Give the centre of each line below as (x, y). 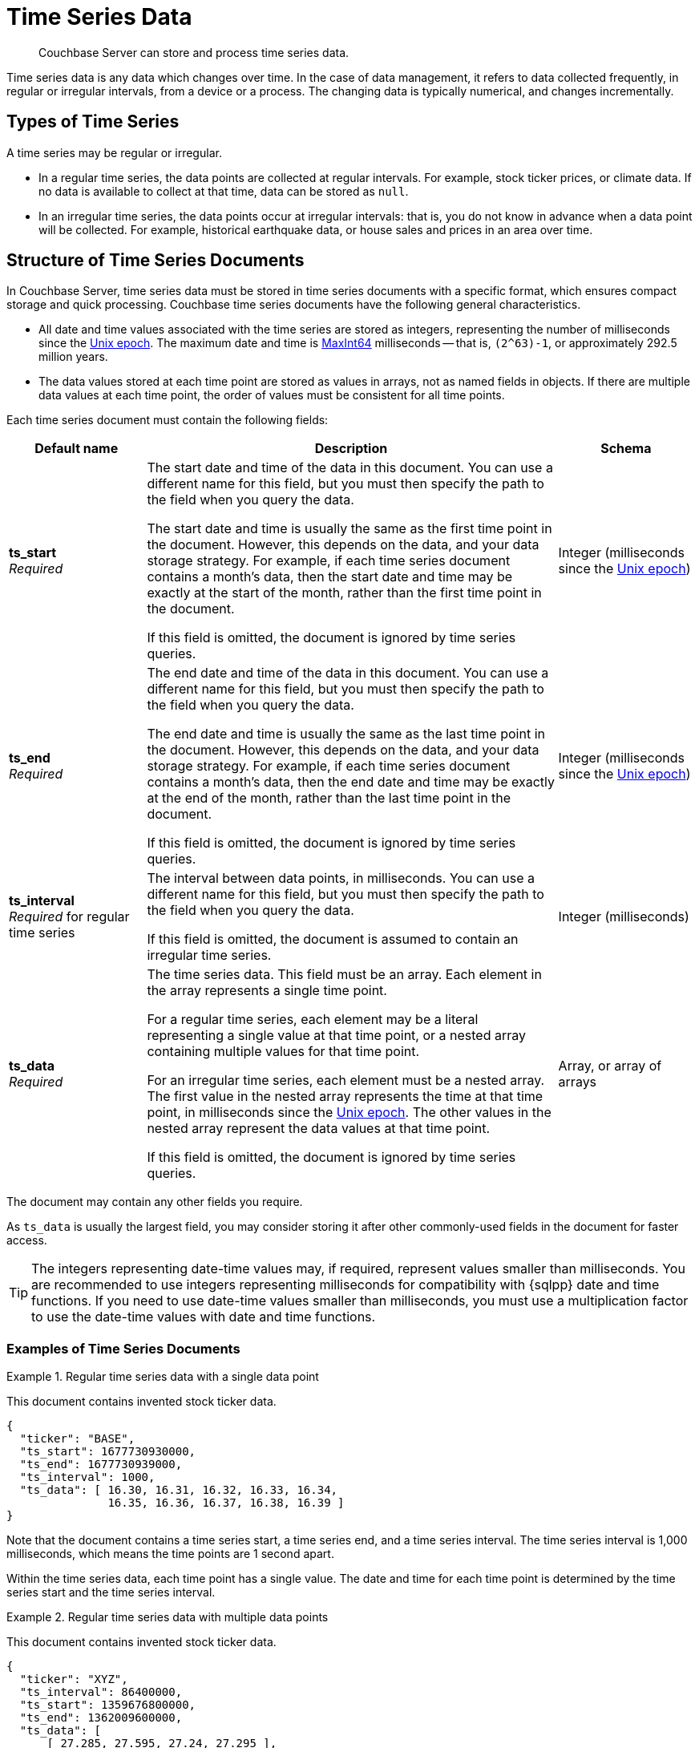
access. (27, 1240)
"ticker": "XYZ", (74, 1679)
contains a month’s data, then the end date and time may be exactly (351, 782)
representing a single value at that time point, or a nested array (336, 1036)
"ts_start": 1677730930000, (108, 1452)
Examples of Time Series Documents (123, 1348)
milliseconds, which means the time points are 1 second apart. (170, 1554)
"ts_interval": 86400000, (101, 1692)
